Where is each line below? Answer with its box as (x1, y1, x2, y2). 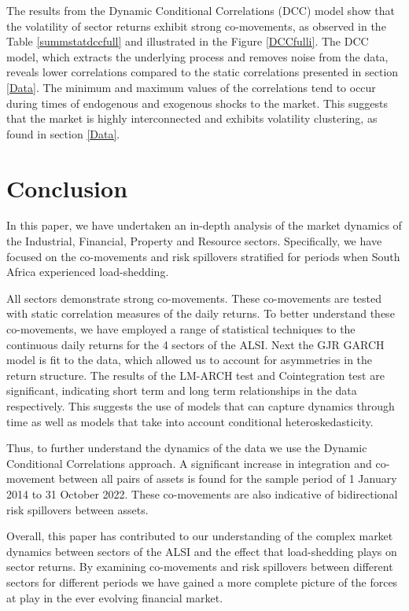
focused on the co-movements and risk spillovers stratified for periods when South (6, 248, 400, 264)
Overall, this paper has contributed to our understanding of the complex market (6, 528, 393, 544)
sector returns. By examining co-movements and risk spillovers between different (6, 558, 393, 575)
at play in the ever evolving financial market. (6, 589, 223, 605)
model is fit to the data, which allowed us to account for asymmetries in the (6, 352, 373, 368)
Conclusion (6, 171, 128, 204)
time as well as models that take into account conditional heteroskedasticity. (6, 413, 374, 429)
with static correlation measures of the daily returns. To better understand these (6, 305, 395, 322)
